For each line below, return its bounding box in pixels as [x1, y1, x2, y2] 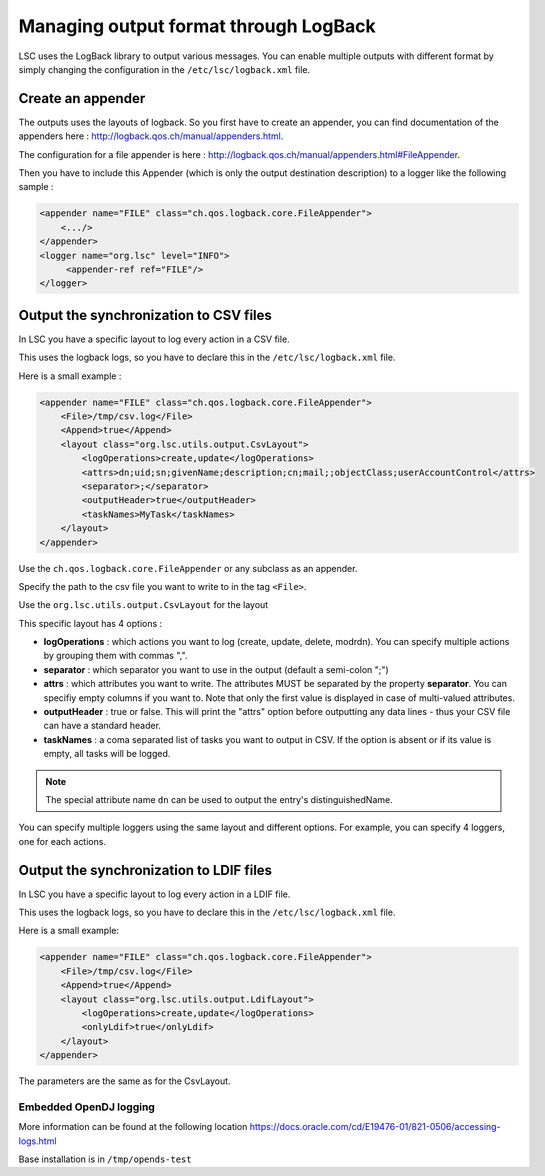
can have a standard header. [43, 720, 162, 732]
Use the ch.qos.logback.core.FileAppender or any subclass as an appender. [18, 562, 358, 574]
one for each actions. [18, 835, 107, 847]
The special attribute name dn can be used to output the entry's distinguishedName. [45, 793, 394, 805]
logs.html [18, 1135, 57, 1147]
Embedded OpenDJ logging [18, 1100, 155, 1114]
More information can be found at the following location [18, 1121, 248, 1133]
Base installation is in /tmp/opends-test [18, 1153, 192, 1165]
